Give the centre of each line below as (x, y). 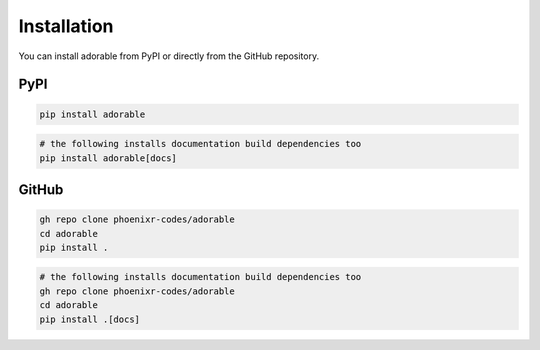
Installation (66, 26)
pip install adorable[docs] (108, 158)
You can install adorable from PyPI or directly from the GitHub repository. (169, 56)
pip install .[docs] (89, 319)
